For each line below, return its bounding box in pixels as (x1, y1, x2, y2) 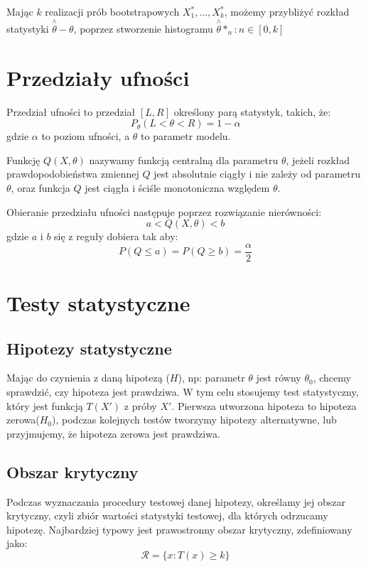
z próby (124, 398, 157, 413)
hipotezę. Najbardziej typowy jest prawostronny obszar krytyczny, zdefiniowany (6, 522, 352, 536)
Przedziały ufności (6, 63, 190, 92)
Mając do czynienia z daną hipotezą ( (6, 370, 170, 385)
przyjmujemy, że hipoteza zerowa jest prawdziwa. (6, 426, 220, 441)
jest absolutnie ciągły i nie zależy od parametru (154, 166, 360, 181)
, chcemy (313, 370, 351, 385)
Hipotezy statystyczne (6, 337, 172, 359)
